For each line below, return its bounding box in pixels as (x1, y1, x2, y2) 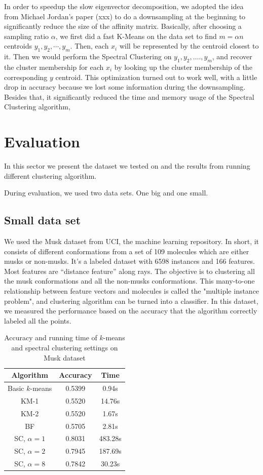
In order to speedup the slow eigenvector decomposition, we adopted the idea (4, 1, 244, 11)
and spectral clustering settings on (11, 342, 118, 352)
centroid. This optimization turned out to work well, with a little (55, 71, 257, 82)
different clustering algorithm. (4, 170, 97, 181)
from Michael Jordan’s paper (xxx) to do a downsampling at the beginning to (4, 11, 246, 21)
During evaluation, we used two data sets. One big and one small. (4, 187, 208, 198)
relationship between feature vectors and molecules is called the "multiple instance (4, 286, 259, 296)
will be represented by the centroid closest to (119, 41, 259, 51)
